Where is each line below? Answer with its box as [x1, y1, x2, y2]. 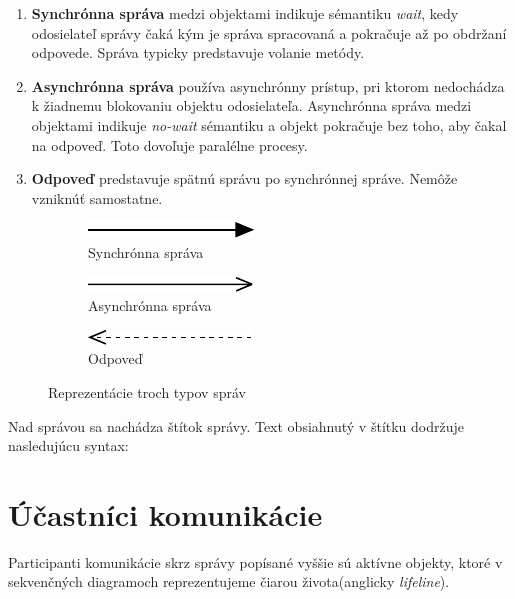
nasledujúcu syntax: [8, 435, 129, 456]
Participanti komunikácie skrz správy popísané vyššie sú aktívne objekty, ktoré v [8, 551, 503, 572]
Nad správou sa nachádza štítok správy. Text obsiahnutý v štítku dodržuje [8, 415, 465, 436]
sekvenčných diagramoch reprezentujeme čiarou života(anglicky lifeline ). [8, 571, 450, 592]
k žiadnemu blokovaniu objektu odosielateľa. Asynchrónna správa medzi [31, 95, 472, 116]
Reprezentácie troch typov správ [48, 381, 246, 402]
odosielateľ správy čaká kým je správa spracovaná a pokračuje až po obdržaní [31, 22, 507, 43]
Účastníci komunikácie [8, 493, 323, 534]
